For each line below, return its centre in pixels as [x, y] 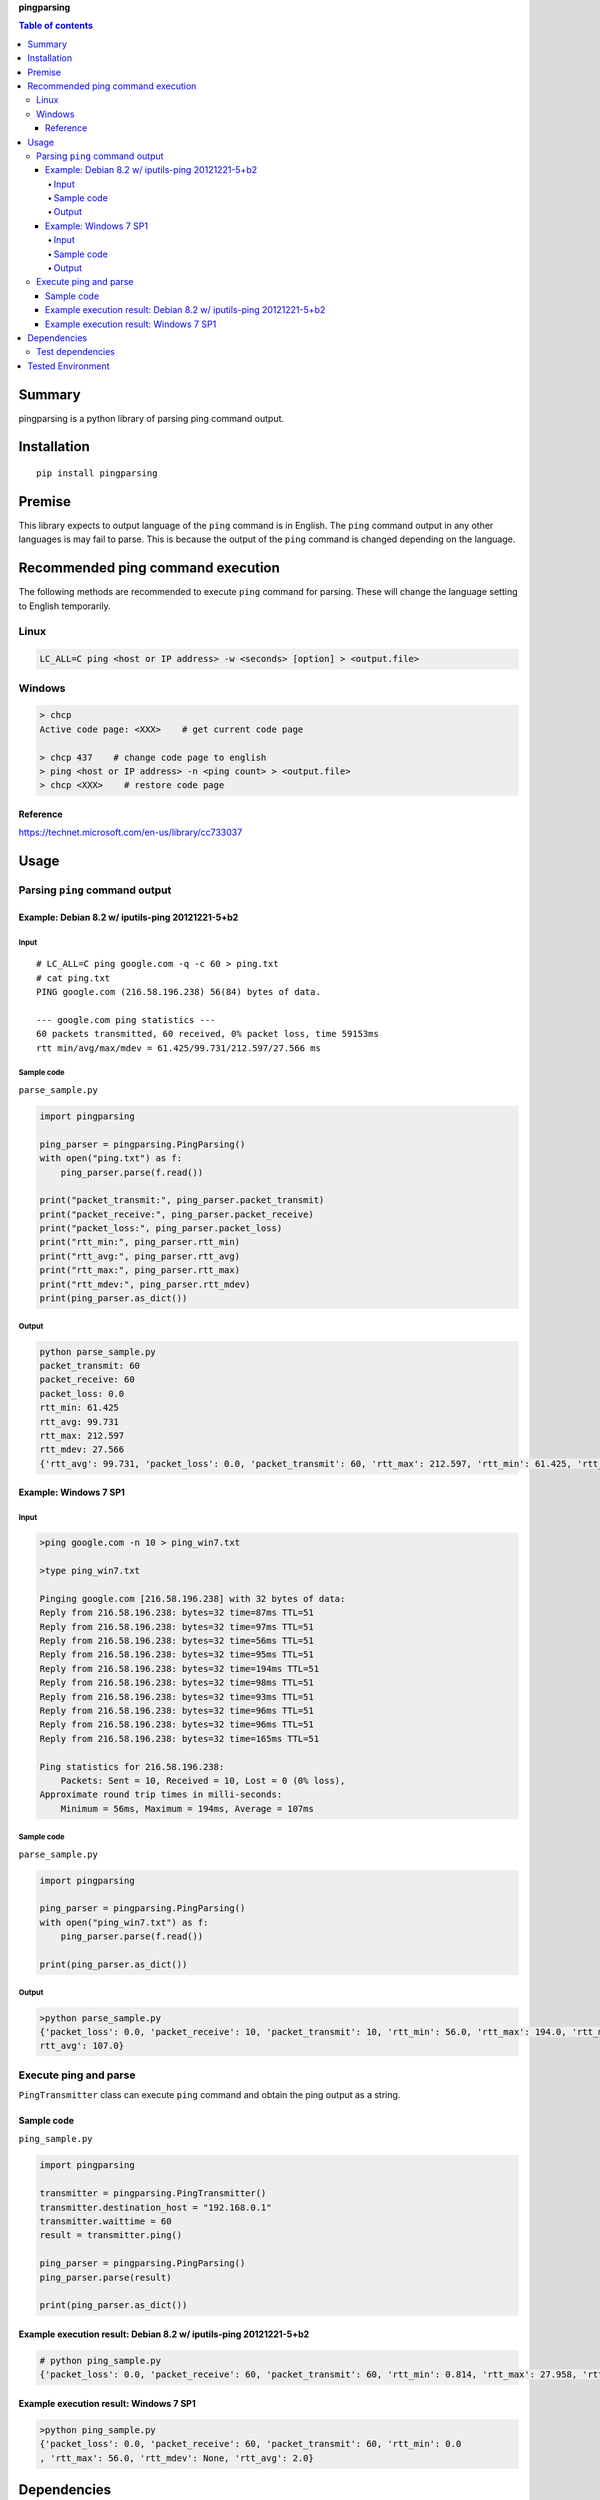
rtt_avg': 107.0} [82, 2046]
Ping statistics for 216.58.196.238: [132, 1766]
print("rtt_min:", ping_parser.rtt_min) [139, 1242]
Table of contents [56, 26]
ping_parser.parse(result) [105, 2277]
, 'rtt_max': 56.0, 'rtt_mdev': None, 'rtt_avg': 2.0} [176, 2458]
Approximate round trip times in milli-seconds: [161, 1794]
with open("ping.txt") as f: [111, 1158]
